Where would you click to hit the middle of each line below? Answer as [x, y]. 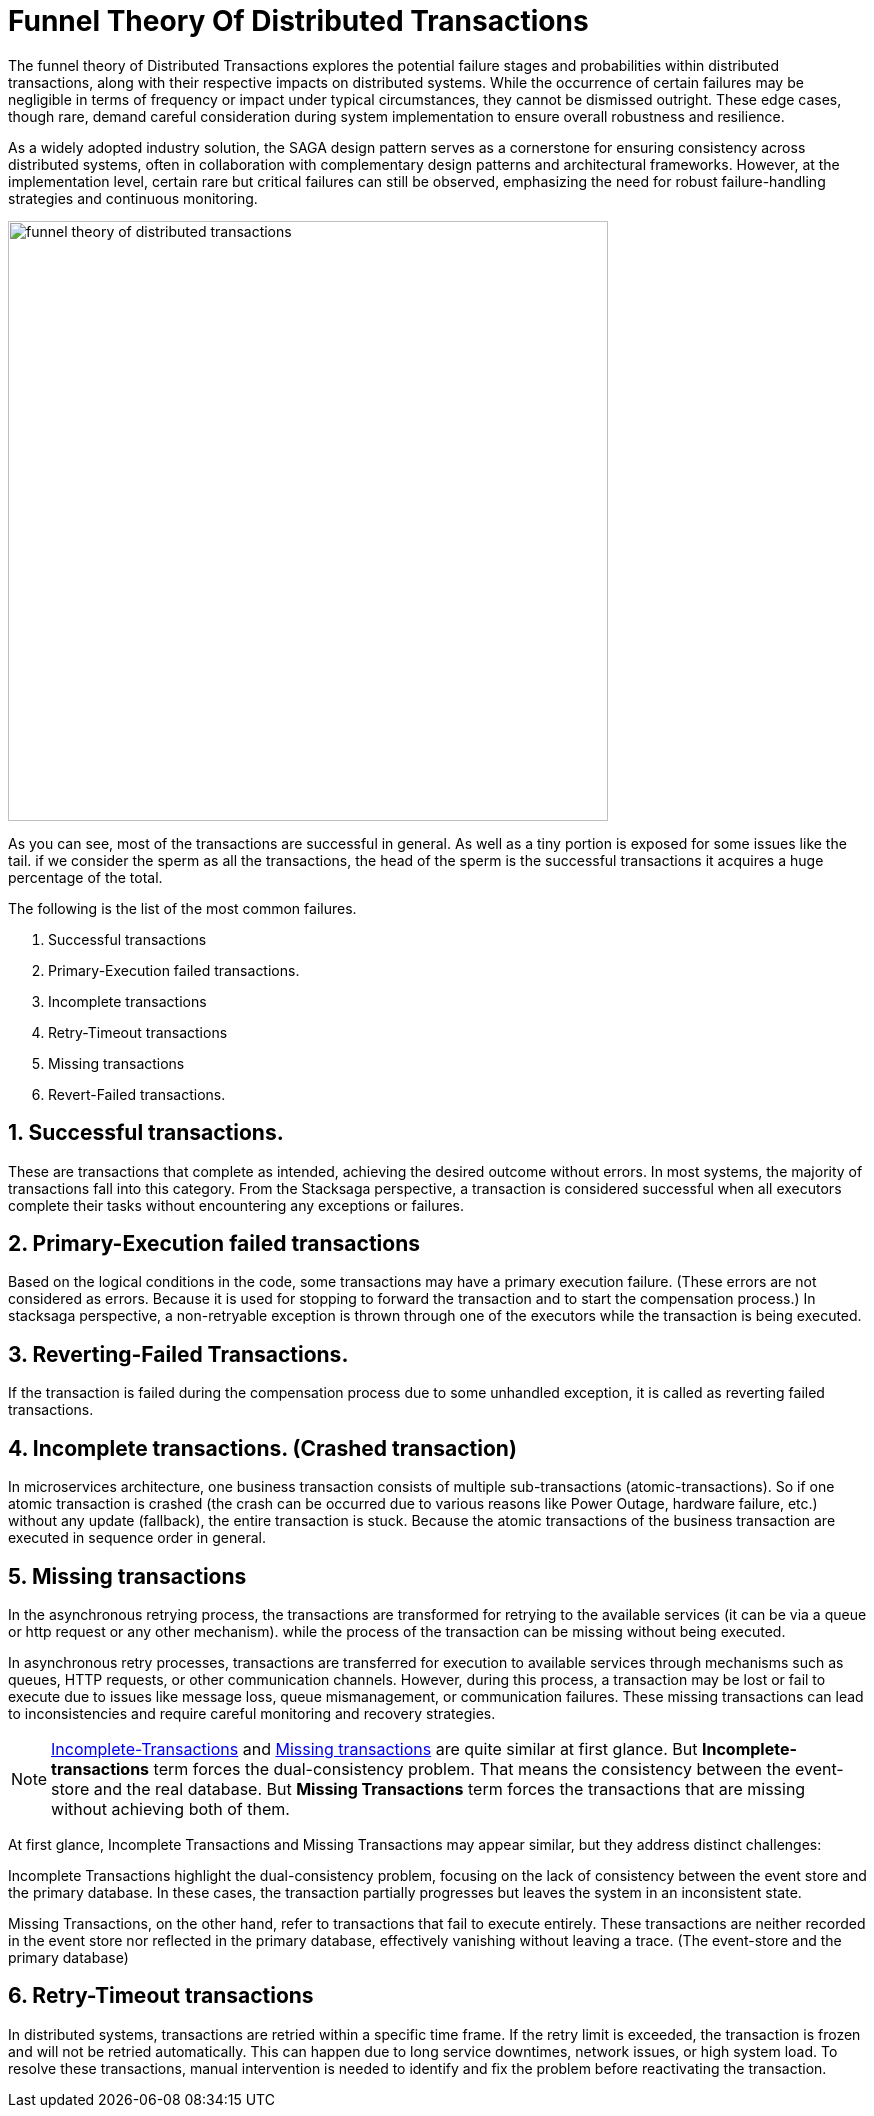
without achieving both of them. [170, 1808]
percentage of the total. [85, 877]
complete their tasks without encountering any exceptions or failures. [236, 1205]
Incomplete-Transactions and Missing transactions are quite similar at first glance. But [374, 1748]
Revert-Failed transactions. [137, 1094]
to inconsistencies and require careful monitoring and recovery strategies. [252, 1713]
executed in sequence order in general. [137, 1538]
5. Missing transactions [127, 1576]
